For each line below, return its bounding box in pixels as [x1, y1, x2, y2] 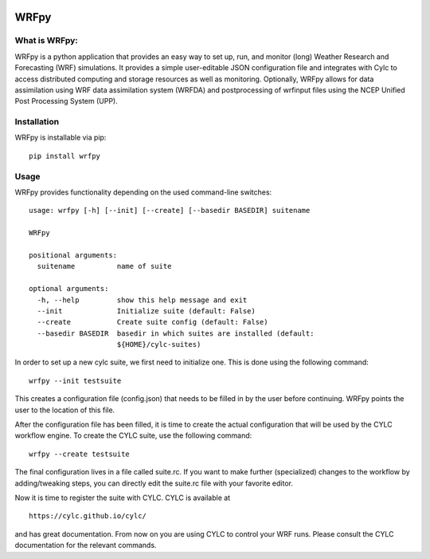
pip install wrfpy [29, 152, 101, 160]
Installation [14, 116, 60, 128]
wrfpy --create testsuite [29, 449, 131, 459]
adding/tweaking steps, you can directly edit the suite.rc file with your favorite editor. [14, 478, 294, 488]
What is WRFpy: [14, 35, 79, 46]
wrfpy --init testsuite [29, 376, 122, 385]
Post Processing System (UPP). [14, 96, 119, 106]
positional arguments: [29, 250, 118, 259]
